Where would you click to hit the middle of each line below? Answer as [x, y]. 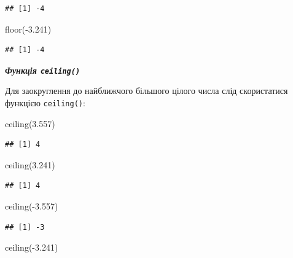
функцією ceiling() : [45, 103]
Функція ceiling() [43, 70]
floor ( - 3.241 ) [28, 29]
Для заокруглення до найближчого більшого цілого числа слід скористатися [146, 91]
